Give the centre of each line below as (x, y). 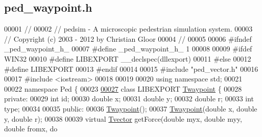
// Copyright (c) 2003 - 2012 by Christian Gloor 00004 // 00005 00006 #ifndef (128, 38)
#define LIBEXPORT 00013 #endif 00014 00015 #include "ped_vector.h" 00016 (131, 68)
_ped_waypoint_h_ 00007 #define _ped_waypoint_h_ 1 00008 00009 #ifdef (128, 49)
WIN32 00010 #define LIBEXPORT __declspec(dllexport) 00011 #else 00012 (128, 58)
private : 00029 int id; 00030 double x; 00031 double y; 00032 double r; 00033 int (129, 99)
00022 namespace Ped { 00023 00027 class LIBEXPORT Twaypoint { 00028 (123, 88)
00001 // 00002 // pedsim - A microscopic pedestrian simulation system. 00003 (128, 29)
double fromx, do (31, 129)
